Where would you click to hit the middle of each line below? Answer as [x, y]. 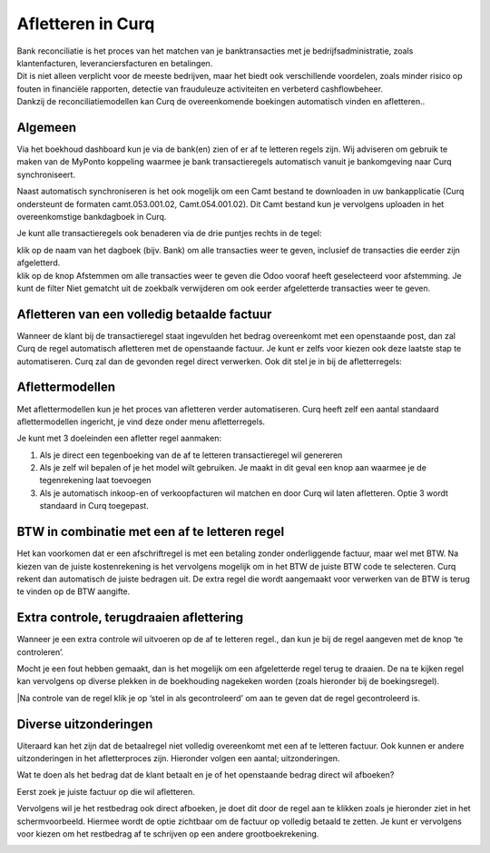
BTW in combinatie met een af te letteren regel [151, 532]
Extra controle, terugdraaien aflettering [130, 618]
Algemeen [47, 127]
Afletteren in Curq [86, 24]
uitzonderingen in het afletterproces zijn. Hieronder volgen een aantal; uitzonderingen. [178, 759]
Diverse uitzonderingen [85, 724]
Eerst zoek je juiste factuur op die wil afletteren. [106, 791]
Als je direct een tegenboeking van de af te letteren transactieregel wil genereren [191, 455]
